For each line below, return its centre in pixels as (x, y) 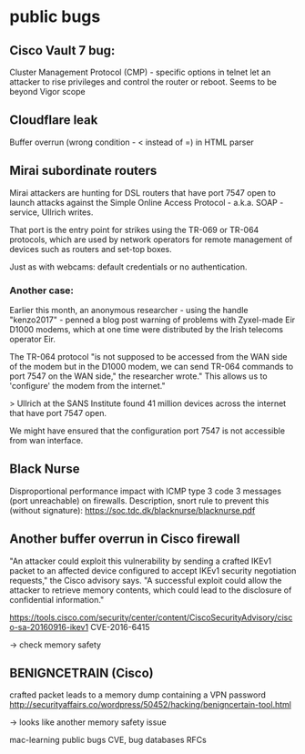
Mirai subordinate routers (83, 171)
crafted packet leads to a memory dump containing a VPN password (138, 695)
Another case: (42, 290)
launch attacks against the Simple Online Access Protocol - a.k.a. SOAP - (147, 202)
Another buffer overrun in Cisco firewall (125, 539)
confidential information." (57, 599)
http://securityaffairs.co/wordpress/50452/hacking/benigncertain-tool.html (150, 705)
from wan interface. (46, 440)
